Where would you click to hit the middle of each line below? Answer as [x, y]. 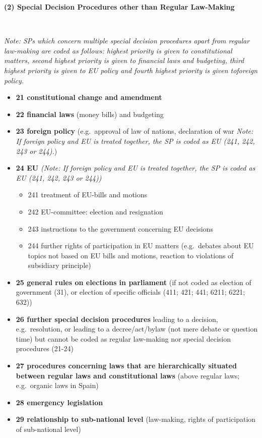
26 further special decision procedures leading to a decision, [117, 319]
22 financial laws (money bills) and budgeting [90, 114]
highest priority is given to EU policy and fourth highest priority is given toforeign [131, 70]
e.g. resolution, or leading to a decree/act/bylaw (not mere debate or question [137, 329]
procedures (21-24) [45, 348]
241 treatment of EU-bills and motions [88, 195]
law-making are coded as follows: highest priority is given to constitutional [118, 50]
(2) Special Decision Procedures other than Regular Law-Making [119, 7]
